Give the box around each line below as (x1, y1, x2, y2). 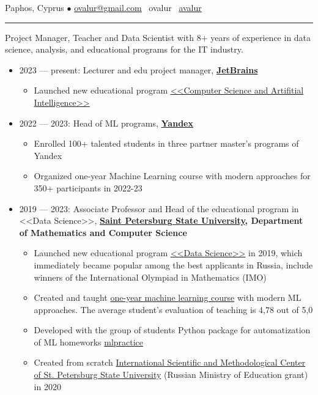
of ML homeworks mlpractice (34, 335, 144, 348)
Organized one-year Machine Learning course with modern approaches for (34, 169, 311, 182)
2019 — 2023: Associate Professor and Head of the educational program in (19, 202, 299, 215)
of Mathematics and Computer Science (19, 226, 187, 238)
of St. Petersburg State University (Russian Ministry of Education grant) (34, 368, 308, 381)
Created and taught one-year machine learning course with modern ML (34, 291, 301, 304)
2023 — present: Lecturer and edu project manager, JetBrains (19, 63, 258, 76)
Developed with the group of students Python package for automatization (34, 323, 311, 336)
